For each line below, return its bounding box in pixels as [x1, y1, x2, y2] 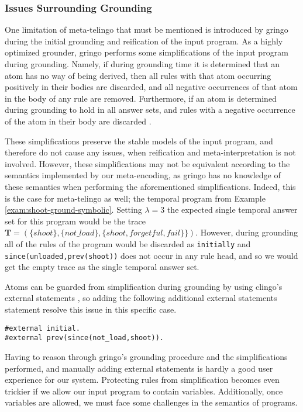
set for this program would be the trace [5, 214, 146, 227]
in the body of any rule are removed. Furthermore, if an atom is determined [5, 92, 277, 104]
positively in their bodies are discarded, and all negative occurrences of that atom [5, 81, 298, 93]
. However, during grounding [195, 226, 298, 238]
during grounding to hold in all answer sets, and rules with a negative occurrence [5, 103, 295, 116]
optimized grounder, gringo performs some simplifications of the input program [5, 46, 288, 58]
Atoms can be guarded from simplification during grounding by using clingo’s [5, 280, 283, 292]
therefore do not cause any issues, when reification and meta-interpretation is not [5, 146, 296, 158]
